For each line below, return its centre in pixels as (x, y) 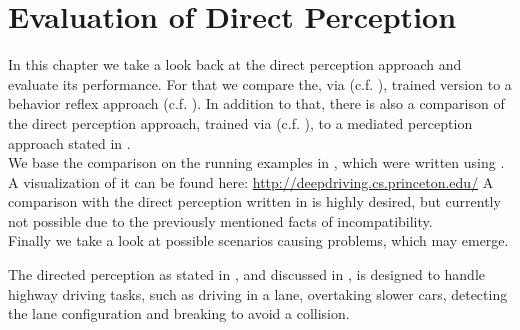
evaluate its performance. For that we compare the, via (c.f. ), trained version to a (260, 83)
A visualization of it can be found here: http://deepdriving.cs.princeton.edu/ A (251, 181)
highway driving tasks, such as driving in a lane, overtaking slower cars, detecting (258, 293)
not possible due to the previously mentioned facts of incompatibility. (220, 220)
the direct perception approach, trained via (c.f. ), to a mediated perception (240, 122)
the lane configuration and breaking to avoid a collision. (179, 313)
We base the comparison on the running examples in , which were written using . (256, 162)
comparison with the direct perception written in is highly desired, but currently (254, 201)
